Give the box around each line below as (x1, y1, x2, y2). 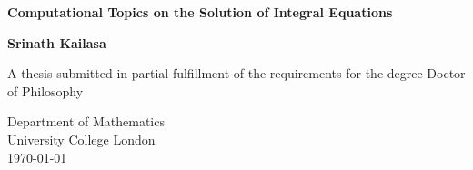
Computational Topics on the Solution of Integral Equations (7, 3, 393, 21)
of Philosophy (7, 81, 84, 100)
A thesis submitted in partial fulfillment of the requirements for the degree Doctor (7, 64, 466, 83)
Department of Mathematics (7, 112, 165, 131)
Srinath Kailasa (7, 33, 106, 52)
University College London (7, 129, 156, 148)
